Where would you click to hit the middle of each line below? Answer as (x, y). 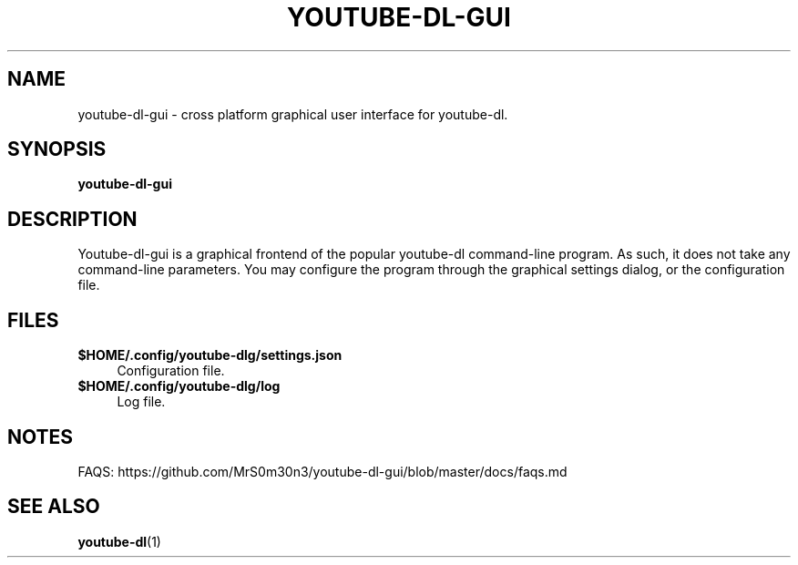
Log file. (141, 402)
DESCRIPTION (72, 219)
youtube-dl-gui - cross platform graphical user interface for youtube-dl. (293, 114)
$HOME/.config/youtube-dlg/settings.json (210, 355)
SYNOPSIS (57, 149)
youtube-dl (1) (119, 541)
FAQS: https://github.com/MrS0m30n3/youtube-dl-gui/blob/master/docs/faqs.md (322, 471)
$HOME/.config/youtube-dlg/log (179, 386)
